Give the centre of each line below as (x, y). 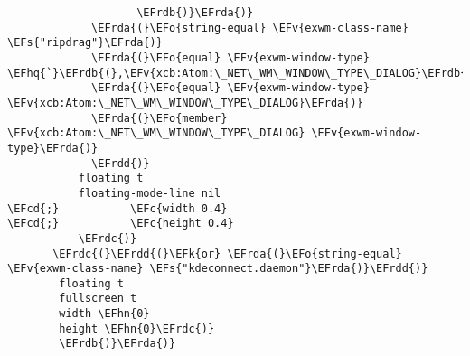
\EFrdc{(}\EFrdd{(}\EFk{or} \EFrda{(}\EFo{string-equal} (227, 253)
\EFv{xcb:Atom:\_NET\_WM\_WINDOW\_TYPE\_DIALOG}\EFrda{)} (185, 103)
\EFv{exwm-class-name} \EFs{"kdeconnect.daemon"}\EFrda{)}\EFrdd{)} (218, 269)
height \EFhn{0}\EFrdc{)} (137, 328)
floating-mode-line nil (150, 193)
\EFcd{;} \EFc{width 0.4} (117, 208)
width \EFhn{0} (104, 314)
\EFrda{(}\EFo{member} (160, 118)
